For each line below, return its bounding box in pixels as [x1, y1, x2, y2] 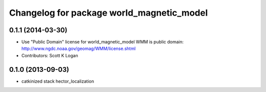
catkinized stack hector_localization [21, 78, 95, 84]
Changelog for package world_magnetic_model [9, 7, 208, 18]
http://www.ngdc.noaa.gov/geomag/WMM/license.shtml [21, 46, 136, 51]
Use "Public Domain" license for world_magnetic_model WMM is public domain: [21, 39, 184, 45]
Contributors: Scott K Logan [21, 52, 78, 58]
